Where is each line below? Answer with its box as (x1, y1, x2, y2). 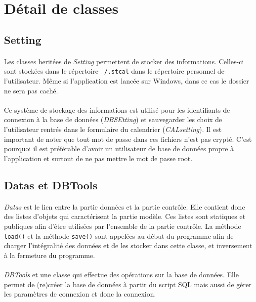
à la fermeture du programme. (4, 250, 95, 260)
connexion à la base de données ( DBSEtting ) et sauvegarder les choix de (4, 114, 222, 125)
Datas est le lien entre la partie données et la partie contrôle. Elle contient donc (4, 201, 245, 212)
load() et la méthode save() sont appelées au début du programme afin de (4, 230, 234, 241)
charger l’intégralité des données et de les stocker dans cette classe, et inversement (4, 240, 253, 251)
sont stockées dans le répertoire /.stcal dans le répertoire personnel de (4, 66, 225, 76)
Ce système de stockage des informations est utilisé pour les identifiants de (4, 104, 230, 115)
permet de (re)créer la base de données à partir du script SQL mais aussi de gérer (4, 279, 252, 289)
